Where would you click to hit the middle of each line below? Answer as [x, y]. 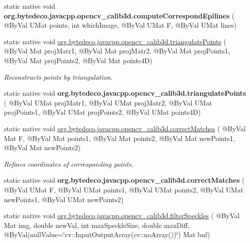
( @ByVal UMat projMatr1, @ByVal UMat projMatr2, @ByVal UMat [108, 102]
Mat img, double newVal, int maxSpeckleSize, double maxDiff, [97, 225]
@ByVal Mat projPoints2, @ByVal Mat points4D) [78, 60]
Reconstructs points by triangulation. [58, 77]
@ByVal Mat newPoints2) [42, 148]
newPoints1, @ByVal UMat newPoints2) [64, 199]
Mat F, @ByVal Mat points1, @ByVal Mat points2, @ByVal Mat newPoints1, [120, 138]
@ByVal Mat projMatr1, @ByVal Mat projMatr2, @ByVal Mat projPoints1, [117, 51]
